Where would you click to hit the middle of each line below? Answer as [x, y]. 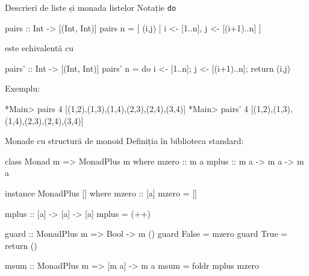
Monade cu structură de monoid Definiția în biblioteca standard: [124, 141]
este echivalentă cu [39, 48]
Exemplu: [23, 88]
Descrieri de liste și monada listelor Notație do [91, 7]
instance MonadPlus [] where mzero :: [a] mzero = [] [101, 193]
